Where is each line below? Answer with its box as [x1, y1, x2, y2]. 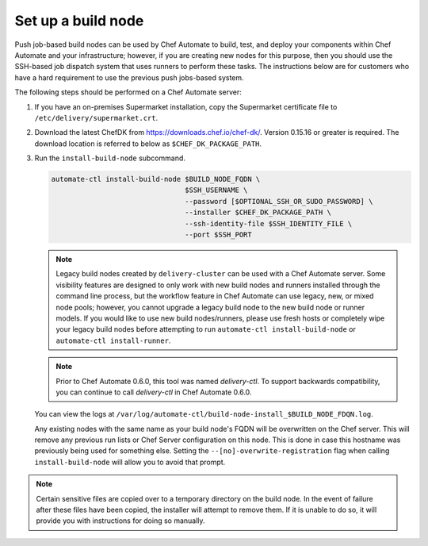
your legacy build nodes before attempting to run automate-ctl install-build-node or [55, 325, 357, 334]
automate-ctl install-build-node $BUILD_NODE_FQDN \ [51, 175, 261, 184]
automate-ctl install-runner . [55, 336, 171, 345]
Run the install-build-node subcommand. [34, 153, 186, 163]
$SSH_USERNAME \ [185, 186, 248, 194]
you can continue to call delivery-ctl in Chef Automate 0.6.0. [55, 387, 252, 397]
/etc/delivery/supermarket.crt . [34, 113, 159, 122]
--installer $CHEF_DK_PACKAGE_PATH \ [185, 208, 332, 217]
